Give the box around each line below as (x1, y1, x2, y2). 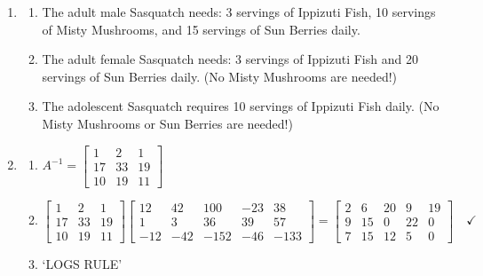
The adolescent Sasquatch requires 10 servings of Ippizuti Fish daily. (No (42, 97, 439, 115)
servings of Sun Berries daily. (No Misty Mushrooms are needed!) (42, 67, 398, 85)
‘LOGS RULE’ (42, 254, 123, 272)
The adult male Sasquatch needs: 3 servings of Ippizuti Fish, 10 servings (42, 3, 436, 20)
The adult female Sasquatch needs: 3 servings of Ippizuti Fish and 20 (42, 50, 418, 68)
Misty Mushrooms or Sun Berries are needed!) (42, 114, 293, 132)
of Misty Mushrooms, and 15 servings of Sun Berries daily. (42, 20, 360, 38)
